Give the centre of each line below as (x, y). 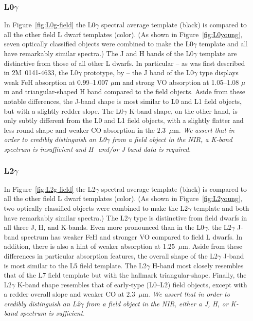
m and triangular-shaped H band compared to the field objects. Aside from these (125, 91)
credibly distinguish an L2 (42, 303)
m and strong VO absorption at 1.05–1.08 (177, 82)
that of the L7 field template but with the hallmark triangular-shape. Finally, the (125, 275)
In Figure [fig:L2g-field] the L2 (50, 189)
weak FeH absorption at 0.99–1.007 (56, 82)
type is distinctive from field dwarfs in (190, 217)
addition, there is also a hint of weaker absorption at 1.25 (90, 246)
